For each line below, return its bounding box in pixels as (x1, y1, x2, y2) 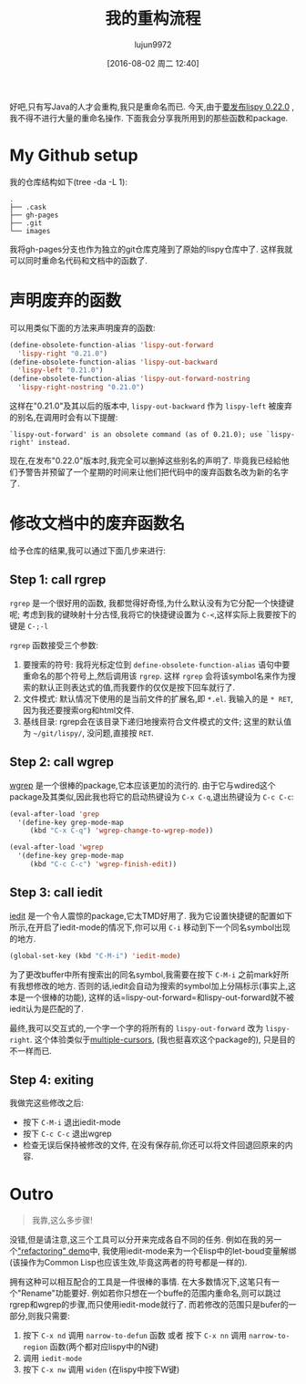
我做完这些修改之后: (9, 1098, 85, 1109)
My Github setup (9, 145, 138, 166)
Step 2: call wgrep (9, 754, 114, 770)
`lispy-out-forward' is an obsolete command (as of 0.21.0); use (9, 430, 262, 439)
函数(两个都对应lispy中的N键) (49, 1341, 159, 1352)
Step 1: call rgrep (9, 572, 107, 588)
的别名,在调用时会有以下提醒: (9, 412, 118, 423)
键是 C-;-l (9, 620, 48, 631)
